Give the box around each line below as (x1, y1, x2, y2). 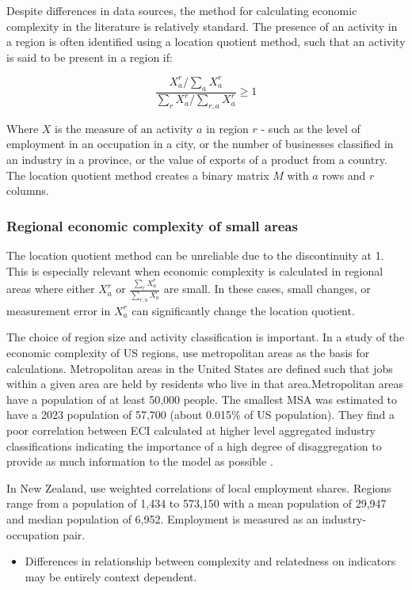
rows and (322, 166, 366, 183)
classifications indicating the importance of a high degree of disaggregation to (6, 437, 382, 454)
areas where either (6, 280, 95, 297)
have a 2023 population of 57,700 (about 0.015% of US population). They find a (6, 406, 395, 423)
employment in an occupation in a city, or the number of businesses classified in (6, 135, 394, 152)
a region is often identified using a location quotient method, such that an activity (6, 33, 406, 50)
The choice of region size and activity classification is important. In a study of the (6, 329, 405, 345)
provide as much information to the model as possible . (6, 453, 273, 470)
